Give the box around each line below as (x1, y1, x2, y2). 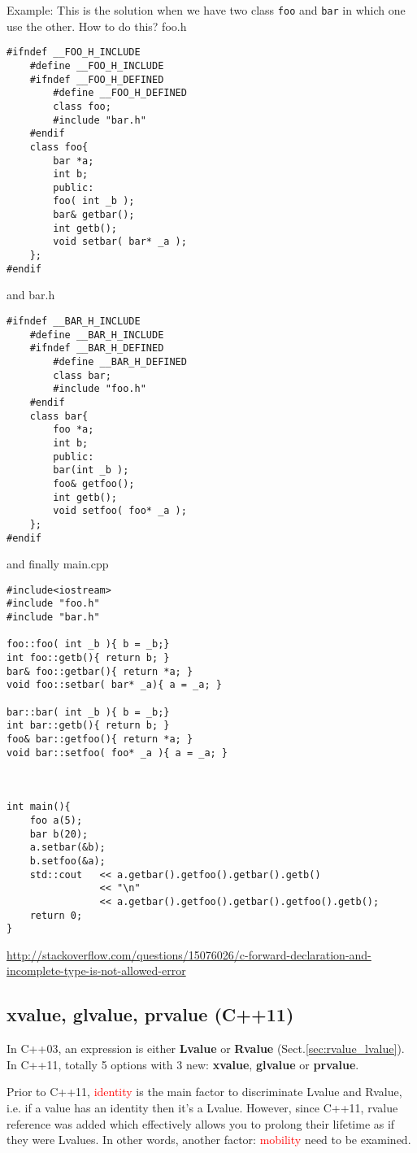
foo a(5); (29, 814, 83, 826)
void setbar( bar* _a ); (53, 236, 187, 248)
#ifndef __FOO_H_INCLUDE (7, 46, 141, 59)
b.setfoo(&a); (29, 855, 106, 867)
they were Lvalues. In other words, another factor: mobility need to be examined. (7, 1131, 411, 1148)
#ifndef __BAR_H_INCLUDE (7, 315, 141, 327)
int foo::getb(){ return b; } (7, 652, 170, 664)
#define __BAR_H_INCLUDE (29, 328, 164, 341)
